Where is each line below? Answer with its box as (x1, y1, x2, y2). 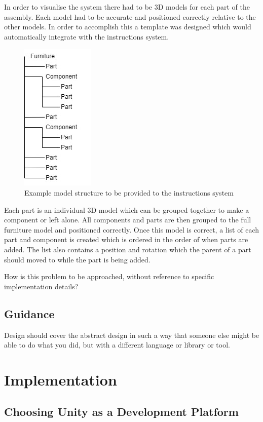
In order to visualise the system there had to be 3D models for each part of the (4, 2, 250, 12)
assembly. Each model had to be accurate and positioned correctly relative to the (4, 11, 256, 22)
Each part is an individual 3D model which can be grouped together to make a (4, 204, 249, 215)
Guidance (4, 305, 55, 321)
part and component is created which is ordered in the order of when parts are (4, 234, 248, 245)
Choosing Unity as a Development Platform (4, 404, 239, 419)
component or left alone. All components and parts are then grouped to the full (4, 214, 251, 225)
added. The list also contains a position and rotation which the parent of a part (4, 244, 251, 254)
